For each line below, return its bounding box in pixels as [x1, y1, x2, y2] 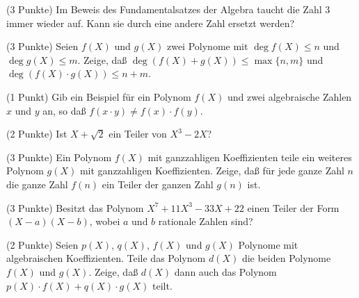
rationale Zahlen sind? [158, 214, 253, 229]
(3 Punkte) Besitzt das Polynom [6, 200, 144, 215]
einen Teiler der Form [247, 200, 340, 215]
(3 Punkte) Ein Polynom [6, 149, 112, 164]
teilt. [152, 278, 173, 292]
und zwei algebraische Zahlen [227, 89, 352, 104]
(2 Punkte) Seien [6, 237, 79, 251]
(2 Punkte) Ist [6, 126, 67, 141]
